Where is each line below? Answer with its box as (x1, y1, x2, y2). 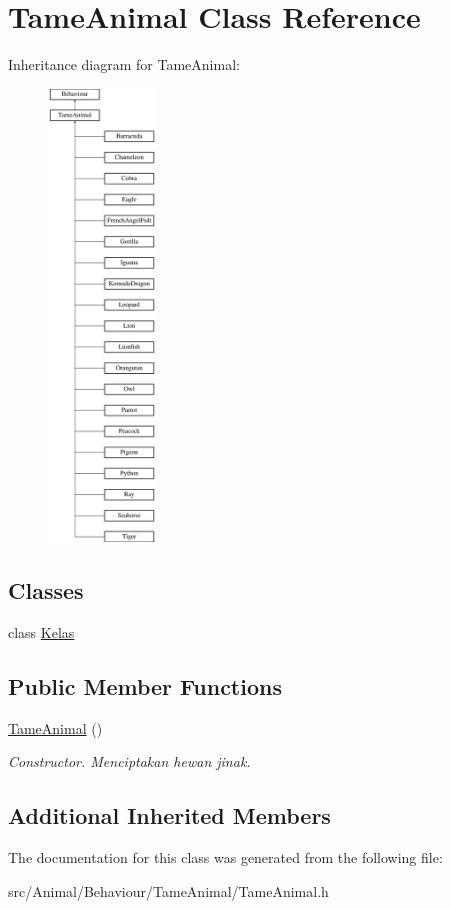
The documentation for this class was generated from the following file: (8, 847, 443, 868)
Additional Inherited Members (8, 800, 331, 831)
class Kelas (8, 622, 75, 643)
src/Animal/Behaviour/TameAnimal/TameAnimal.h (8, 880, 329, 901)
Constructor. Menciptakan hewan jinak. (8, 751, 251, 772)
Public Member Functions (8, 671, 282, 702)
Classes (8, 575, 84, 606)
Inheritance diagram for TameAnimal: (8, 54, 240, 75)
